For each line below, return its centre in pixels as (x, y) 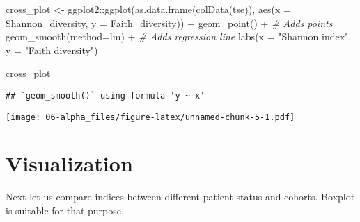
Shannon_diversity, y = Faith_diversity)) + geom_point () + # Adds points (169, 23)
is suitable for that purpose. (65, 210)
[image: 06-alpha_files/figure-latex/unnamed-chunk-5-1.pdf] (150, 117)
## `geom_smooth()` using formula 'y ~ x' (105, 95)
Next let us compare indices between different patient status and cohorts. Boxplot (180, 197)
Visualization (69, 163)
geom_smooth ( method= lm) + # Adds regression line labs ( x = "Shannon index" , (179, 36)
